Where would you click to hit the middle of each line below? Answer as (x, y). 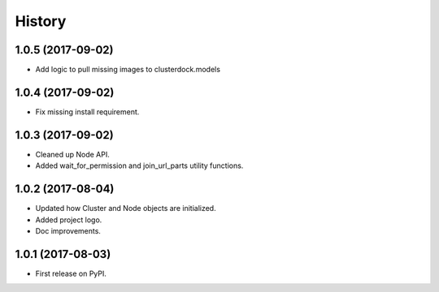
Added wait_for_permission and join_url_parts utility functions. (139, 165)
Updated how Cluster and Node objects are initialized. (126, 208)
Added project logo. (69, 220)
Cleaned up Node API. (72, 154)
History (41, 21)
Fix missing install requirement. (87, 112)
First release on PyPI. (71, 273)
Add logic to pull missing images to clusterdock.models (128, 70)
